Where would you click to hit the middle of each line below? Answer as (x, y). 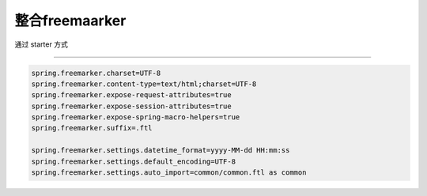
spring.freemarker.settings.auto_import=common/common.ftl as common (169, 173)
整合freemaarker (70, 21)
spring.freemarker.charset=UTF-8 (96, 73)
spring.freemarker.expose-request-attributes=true (132, 95)
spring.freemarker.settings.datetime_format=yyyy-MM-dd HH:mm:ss (161, 151)
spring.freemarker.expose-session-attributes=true (132, 106)
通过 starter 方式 (42, 44)
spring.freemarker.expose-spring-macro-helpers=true (136, 117)
